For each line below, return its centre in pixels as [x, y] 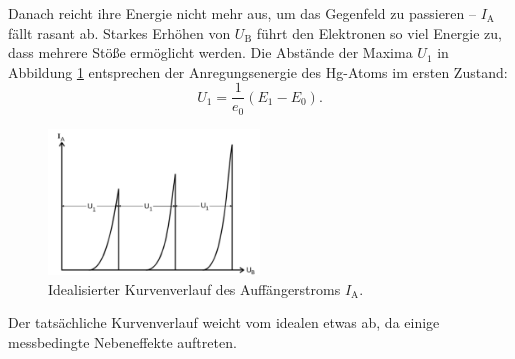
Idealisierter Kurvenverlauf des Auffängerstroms [194, 288]
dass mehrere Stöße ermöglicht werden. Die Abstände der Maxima [210, 52]
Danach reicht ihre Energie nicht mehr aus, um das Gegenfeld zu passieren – [242, 13]
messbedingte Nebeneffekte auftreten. [122, 342]
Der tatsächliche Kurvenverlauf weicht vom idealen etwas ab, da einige [224, 322]
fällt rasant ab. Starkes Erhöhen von [119, 32]
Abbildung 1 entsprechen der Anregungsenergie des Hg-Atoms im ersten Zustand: [258, 71]
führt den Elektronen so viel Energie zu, [379, 32]
